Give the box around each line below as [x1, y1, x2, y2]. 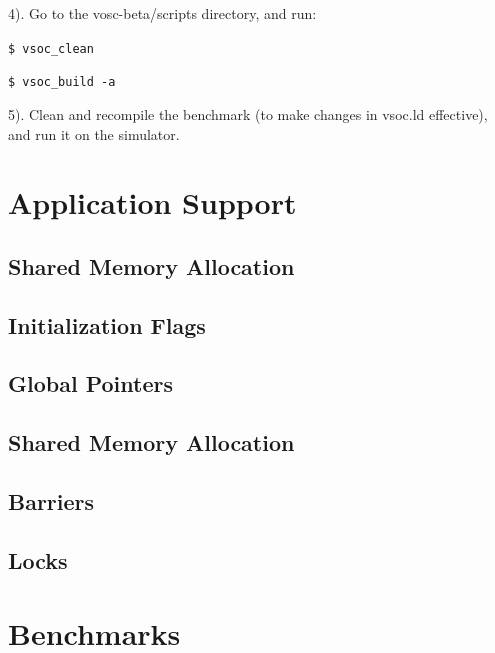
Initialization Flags [8, 309, 206, 340]
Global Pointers [8, 368, 173, 399]
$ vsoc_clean [8, 41, 94, 56]
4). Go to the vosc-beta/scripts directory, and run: [8, 3, 317, 23]
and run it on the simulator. [8, 123, 180, 144]
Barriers [8, 485, 95, 516]
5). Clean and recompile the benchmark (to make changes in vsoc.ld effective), [8, 103, 488, 124]
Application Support [8, 182, 297, 223]
